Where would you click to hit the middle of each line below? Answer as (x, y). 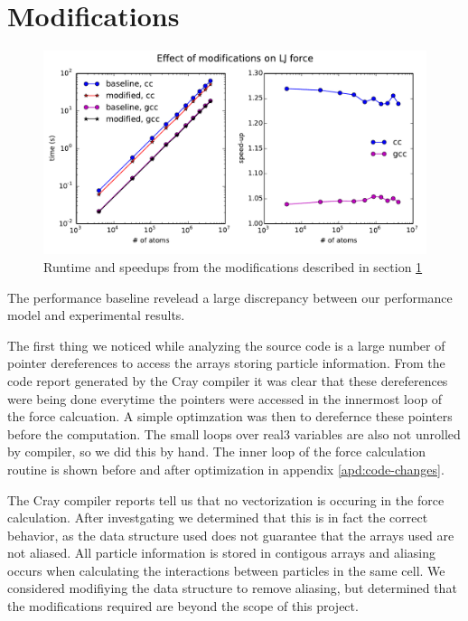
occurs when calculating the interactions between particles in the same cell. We (226, 570)
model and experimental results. (96, 315)
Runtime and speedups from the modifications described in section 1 (233, 266)
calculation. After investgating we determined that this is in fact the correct (218, 517)
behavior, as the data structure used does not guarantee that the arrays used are (231, 535)
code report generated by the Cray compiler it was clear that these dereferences (228, 380)
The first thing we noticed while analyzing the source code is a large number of (226, 345)
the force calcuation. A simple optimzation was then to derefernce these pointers (230, 416)
